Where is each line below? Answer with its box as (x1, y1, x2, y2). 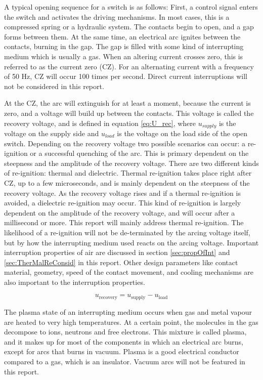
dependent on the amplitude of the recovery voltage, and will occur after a (4, 207, 235, 218)
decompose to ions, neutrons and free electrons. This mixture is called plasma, (4, 326, 247, 337)
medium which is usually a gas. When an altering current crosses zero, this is (4, 51, 243, 61)
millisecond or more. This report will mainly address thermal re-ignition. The (4, 217, 244, 228)
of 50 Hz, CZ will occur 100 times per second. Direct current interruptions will (4, 71, 247, 81)
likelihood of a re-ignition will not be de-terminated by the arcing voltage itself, (4, 227, 250, 237)
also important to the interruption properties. (4, 276, 145, 287)
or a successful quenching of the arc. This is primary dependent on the (30, 148, 249, 158)
